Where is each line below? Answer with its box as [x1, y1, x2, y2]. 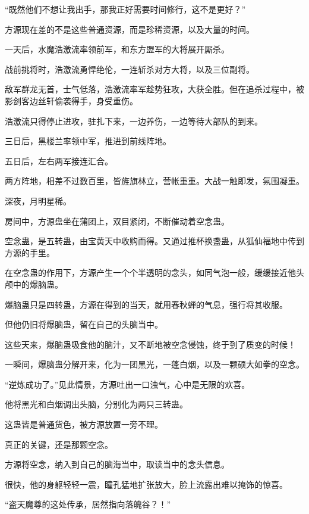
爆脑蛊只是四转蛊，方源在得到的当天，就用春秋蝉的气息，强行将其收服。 [5, 298, 288, 310]
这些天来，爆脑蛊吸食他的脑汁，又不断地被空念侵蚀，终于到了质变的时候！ [5, 338, 296, 350]
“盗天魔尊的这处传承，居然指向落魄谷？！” [5, 498, 171, 510]
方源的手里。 [5, 246, 55, 258]
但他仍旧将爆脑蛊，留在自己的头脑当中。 [5, 318, 163, 331]
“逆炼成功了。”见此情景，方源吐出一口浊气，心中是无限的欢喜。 [5, 378, 250, 390]
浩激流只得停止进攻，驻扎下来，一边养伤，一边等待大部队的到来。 [5, 114, 263, 127]
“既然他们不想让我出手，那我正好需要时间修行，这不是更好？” [5, 3, 246, 15]
